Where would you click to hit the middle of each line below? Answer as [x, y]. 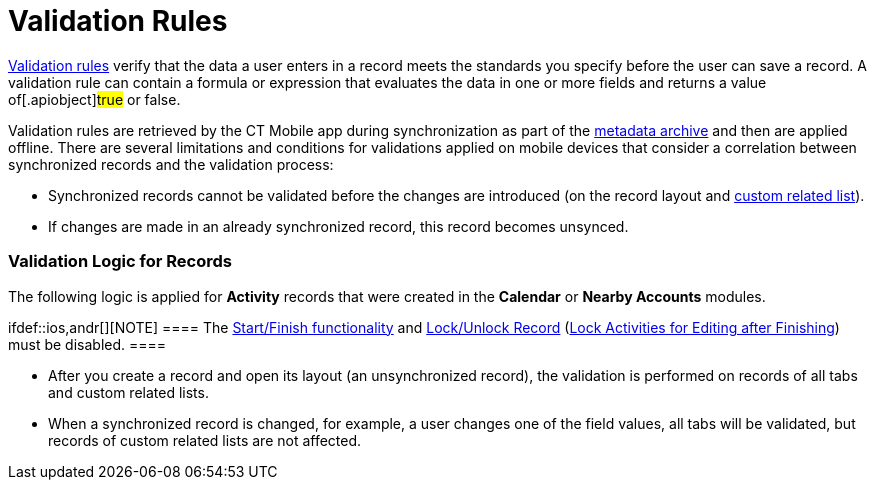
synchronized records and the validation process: [171, 164]
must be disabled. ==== [87, 344]
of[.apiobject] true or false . [94, 99]
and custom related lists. [128, 392]
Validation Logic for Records [120, 261]
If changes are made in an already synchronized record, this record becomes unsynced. [338, 226]
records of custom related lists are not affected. [205, 440]
